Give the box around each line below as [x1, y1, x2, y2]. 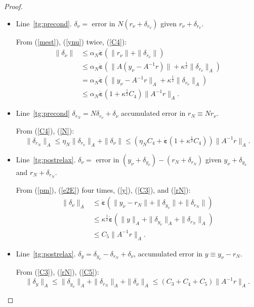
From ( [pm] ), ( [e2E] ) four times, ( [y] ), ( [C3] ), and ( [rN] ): [16, 184, 191, 195]
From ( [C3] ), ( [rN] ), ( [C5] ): [16, 267, 99, 277]
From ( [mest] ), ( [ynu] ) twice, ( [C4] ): [16, 36, 127, 47]
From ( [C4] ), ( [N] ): [16, 125, 74, 136]
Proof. [4, 1, 23, 11]
